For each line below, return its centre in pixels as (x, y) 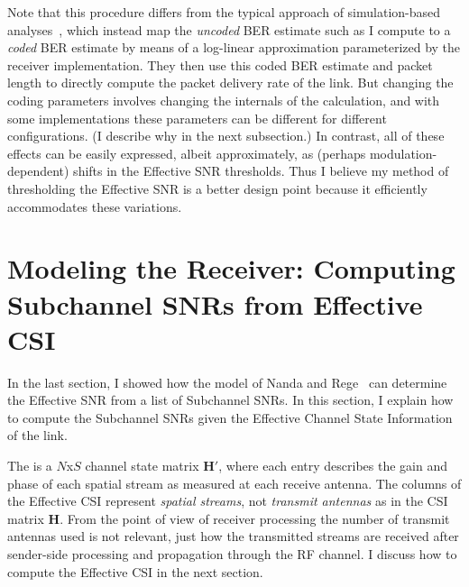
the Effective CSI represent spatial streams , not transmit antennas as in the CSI (228, 501)
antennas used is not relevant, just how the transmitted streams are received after (233, 536)
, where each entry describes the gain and (333, 465)
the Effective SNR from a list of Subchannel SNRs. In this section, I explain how (230, 400)
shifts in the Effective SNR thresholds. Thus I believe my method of (261, 171)
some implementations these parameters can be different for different (197, 118)
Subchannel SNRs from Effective (215, 303)
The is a (30, 465)
